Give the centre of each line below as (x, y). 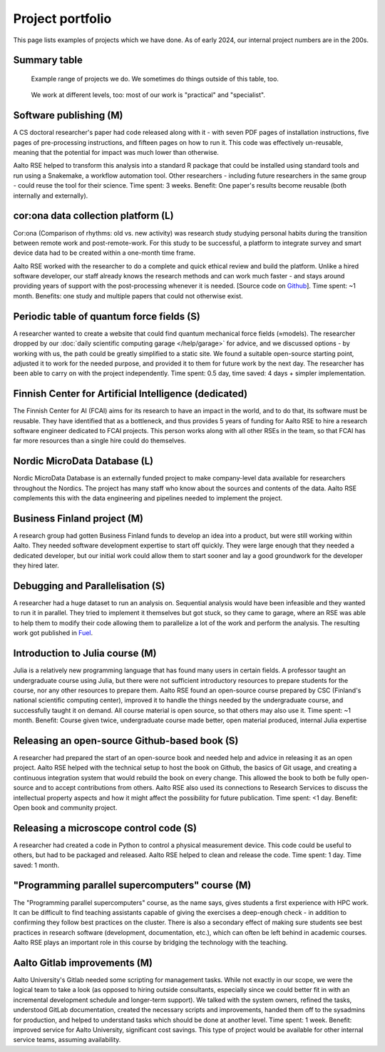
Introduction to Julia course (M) (85, 653)
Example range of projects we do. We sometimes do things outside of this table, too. (155, 79)
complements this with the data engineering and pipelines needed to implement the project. (148, 498)
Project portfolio (62, 19)
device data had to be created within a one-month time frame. (104, 253)
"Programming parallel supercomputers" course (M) (132, 885)
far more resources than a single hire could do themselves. (100, 441)
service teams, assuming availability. (67, 1040)
